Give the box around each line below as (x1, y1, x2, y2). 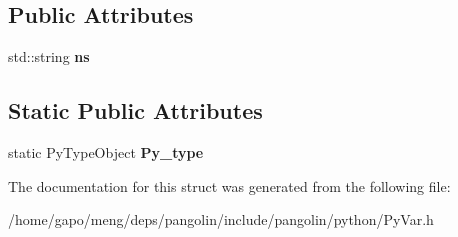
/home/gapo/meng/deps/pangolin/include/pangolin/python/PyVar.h (8, 209, 434, 230)
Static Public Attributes (8, 95, 263, 126)
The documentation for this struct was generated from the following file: (8, 175, 451, 196)
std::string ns (8, 46, 90, 67)
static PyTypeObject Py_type (8, 142, 204, 162)
